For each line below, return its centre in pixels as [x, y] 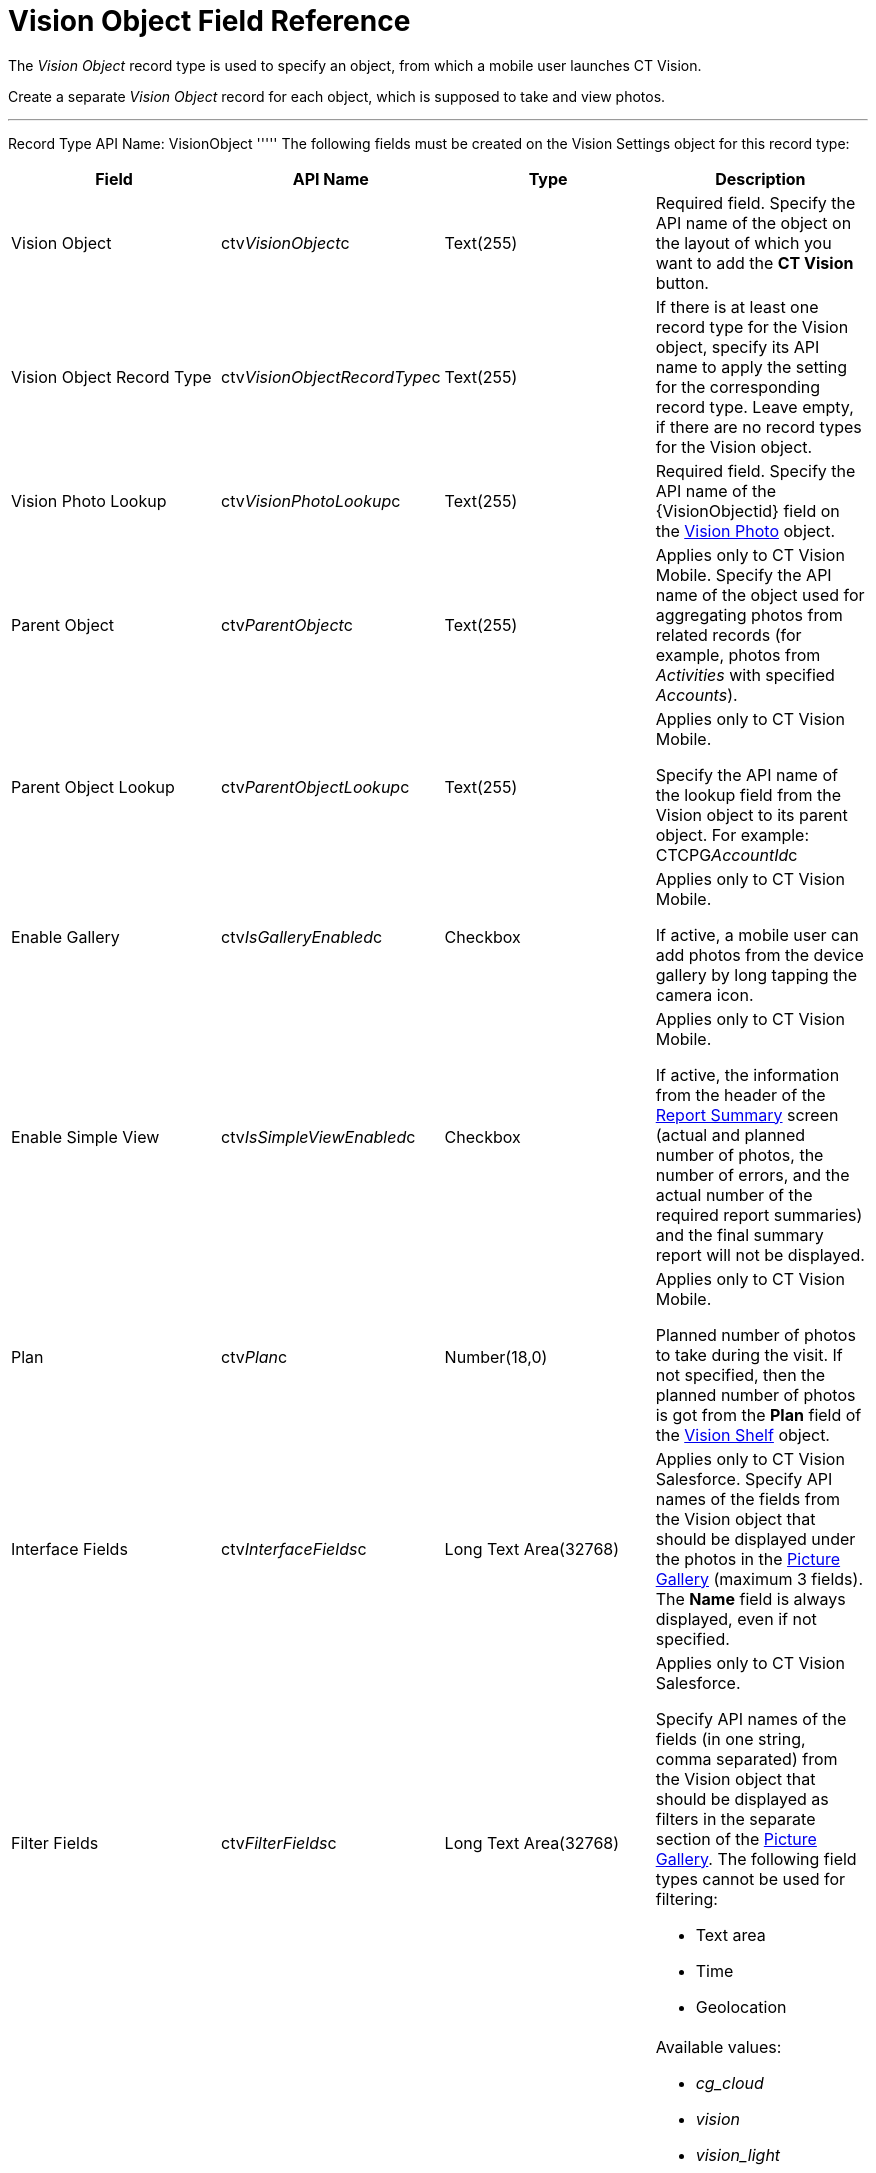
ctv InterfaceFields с [294, 1548]
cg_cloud [729, 2082]
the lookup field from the [748, 794]
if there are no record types [758, 426]
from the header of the [740, 1094]
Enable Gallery [65, 936]
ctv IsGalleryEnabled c [302, 936]
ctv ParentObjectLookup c [315, 786]
